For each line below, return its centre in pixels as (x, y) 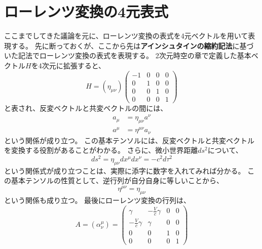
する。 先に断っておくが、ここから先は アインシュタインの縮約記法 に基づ (132, 45)
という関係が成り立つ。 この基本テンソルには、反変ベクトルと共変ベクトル (129, 140)
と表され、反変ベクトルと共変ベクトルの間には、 (86, 108)
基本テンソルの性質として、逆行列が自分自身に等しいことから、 (117, 180)
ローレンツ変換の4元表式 (86, 11)
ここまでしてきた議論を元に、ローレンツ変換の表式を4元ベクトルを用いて (126, 36)
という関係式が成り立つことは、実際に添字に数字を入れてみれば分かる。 (125, 170)
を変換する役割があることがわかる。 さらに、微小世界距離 (101, 150)
